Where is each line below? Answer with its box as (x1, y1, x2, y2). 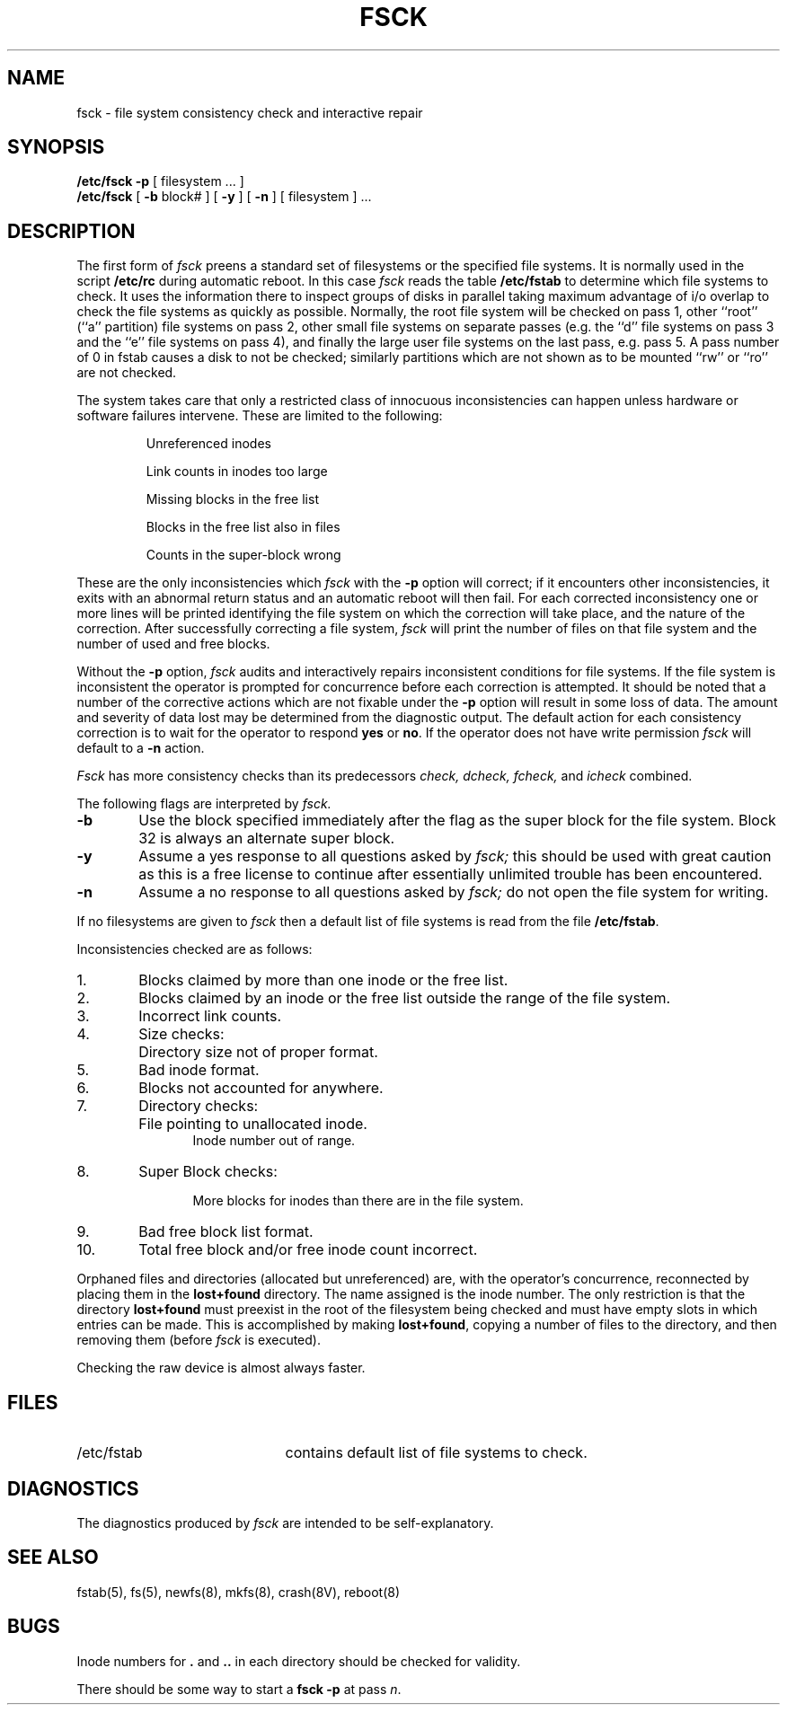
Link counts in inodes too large (146, 463, 328, 480)
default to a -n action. (76, 740, 205, 756)
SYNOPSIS (7, 136, 105, 159)
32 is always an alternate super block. (138, 829, 395, 848)
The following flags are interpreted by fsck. (76, 796, 332, 812)
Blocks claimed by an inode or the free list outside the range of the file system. (138, 989, 671, 1008)
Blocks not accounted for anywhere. (138, 1079, 384, 1098)
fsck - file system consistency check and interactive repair (76, 104, 423, 120)
